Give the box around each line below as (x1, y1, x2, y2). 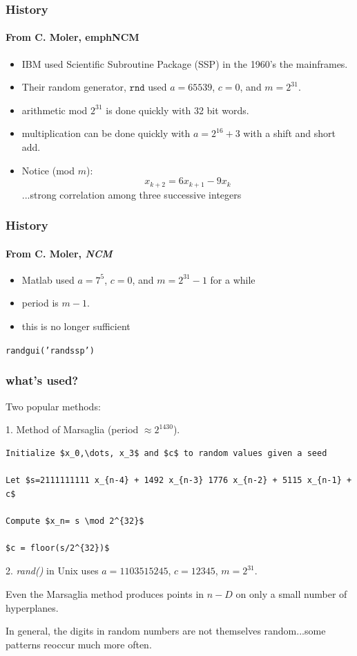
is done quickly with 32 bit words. (106, 102, 249, 117)
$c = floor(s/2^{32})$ (6, 543, 110, 553)
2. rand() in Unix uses (6, 563, 99, 578)
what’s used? (6, 372, 79, 389)
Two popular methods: (6, 399, 101, 413)
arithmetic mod (21, 102, 88, 117)
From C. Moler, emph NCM (6, 30, 139, 44)
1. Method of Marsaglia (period (6, 422, 139, 437)
